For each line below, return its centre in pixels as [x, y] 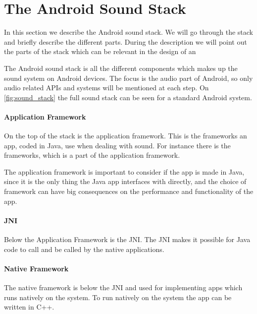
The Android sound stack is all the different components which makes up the [121, 68]
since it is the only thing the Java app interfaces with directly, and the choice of [125, 181]
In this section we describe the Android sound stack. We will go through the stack [129, 32]
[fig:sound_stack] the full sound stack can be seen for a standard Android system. [128, 97]
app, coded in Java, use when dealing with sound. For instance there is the [117, 145]
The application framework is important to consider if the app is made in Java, [124, 171]
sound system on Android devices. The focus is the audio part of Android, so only [128, 78]
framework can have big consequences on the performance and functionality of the [129, 191]
